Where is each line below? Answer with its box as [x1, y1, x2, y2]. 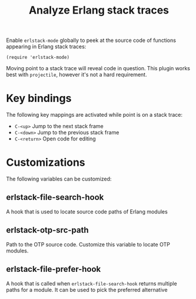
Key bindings [6, 92, 72, 105]
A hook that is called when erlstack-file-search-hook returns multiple [6, 280, 178, 287]
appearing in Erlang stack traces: [6, 43, 87, 50]
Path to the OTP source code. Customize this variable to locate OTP [6, 241, 171, 248]
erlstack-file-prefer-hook [6, 264, 101, 274]
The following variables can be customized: [6, 175, 112, 183]
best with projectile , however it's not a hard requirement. [6, 71, 147, 78]
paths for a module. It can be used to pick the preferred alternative [6, 286, 168, 293]
